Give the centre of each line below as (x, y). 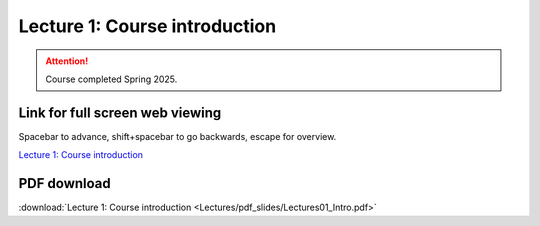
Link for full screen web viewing (120, 112)
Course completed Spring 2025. (111, 79)
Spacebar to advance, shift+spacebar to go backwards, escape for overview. (177, 136)
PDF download (65, 183)
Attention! (67, 61)
